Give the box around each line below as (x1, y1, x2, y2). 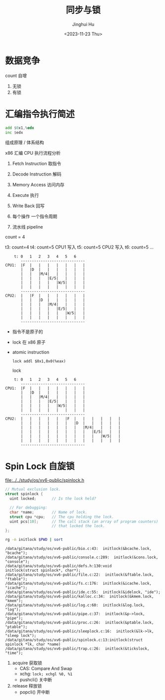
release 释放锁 (12, 683, 42, 689)
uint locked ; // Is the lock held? (9, 496, 97, 501)
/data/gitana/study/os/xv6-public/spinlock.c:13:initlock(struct (5, 637, 143, 643)
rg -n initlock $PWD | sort (5, 537, 63, 542)
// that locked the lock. (52, 524, 106, 528)
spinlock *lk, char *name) (5, 642, 61, 647)
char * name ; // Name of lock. (9, 510, 88, 515)
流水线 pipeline (12, 224, 43, 230)
